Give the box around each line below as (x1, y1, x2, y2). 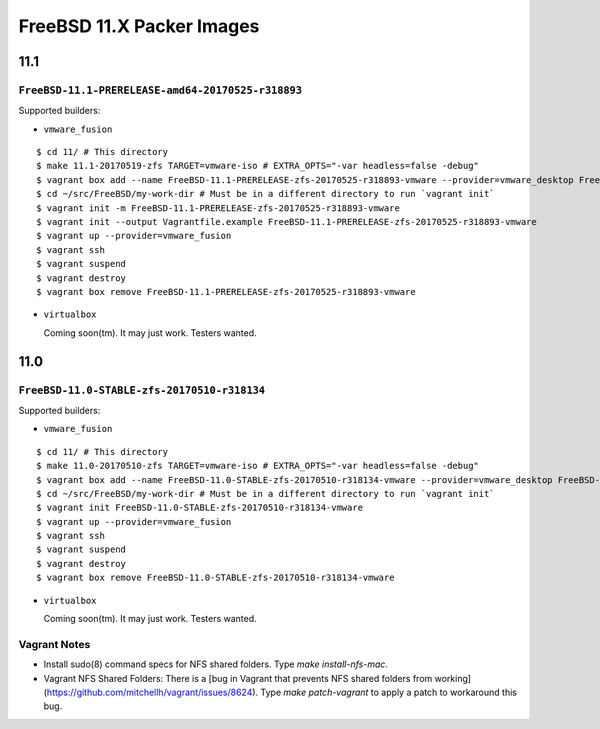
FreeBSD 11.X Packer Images (18, 15, 260, 37)
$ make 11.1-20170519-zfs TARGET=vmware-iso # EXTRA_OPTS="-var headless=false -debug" (36, 160, 480, 172)
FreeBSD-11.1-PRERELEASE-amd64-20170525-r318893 (18, 83, 303, 97)
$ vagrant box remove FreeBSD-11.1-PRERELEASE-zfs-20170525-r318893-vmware (36, 286, 416, 297)
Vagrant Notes (18, 637, 91, 651)
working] (434, 672, 472, 684)
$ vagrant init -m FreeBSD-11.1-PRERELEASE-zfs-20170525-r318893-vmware (36, 202, 400, 214)
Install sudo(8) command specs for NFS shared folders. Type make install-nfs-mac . (43, 658, 389, 670)
